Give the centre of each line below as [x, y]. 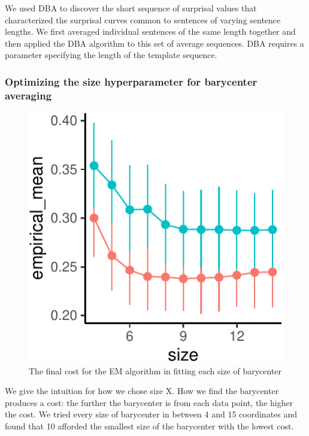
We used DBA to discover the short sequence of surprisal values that [131, 8]
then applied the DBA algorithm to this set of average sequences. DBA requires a [154, 43]
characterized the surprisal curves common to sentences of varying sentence [143, 19]
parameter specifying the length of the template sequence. [111, 55]
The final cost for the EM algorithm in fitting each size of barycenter [155, 370]
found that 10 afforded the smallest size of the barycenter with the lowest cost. [149, 426]
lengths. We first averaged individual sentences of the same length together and [150, 31]
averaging [28, 95]
